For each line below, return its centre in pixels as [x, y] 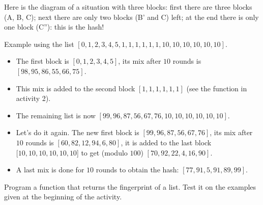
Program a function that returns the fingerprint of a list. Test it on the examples [130, 186]
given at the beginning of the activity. [63, 197]
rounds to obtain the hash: [137, 170]
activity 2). [33, 98]
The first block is [42, 61]
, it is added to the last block [166, 142]
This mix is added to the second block [76, 88]
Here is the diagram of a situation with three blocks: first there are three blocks [128, 7]
